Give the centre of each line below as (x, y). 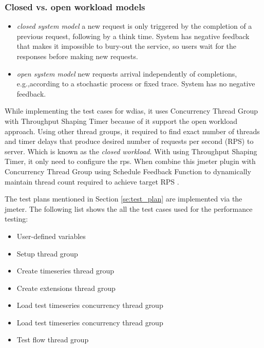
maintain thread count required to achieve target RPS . (92, 181)
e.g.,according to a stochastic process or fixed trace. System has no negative (136, 84)
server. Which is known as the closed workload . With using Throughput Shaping (131, 151)
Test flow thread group (53, 340)
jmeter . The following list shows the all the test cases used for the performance (129, 208)
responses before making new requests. (77, 56)
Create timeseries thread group (65, 271)
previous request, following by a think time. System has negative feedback (133, 36)
